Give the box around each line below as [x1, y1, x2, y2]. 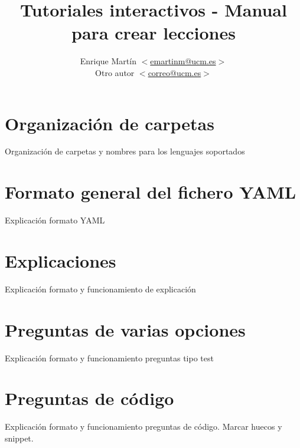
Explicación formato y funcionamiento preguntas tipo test [5, 351, 214, 364]
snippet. [5, 431, 34, 444]
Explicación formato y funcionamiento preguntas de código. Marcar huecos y [5, 420, 282, 433]
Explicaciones [5, 248, 116, 272]
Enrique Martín [80, 55, 136, 67]
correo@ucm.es [148, 66, 201, 78]
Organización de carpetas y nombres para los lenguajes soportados [5, 145, 245, 157]
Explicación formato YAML [5, 214, 105, 226]
